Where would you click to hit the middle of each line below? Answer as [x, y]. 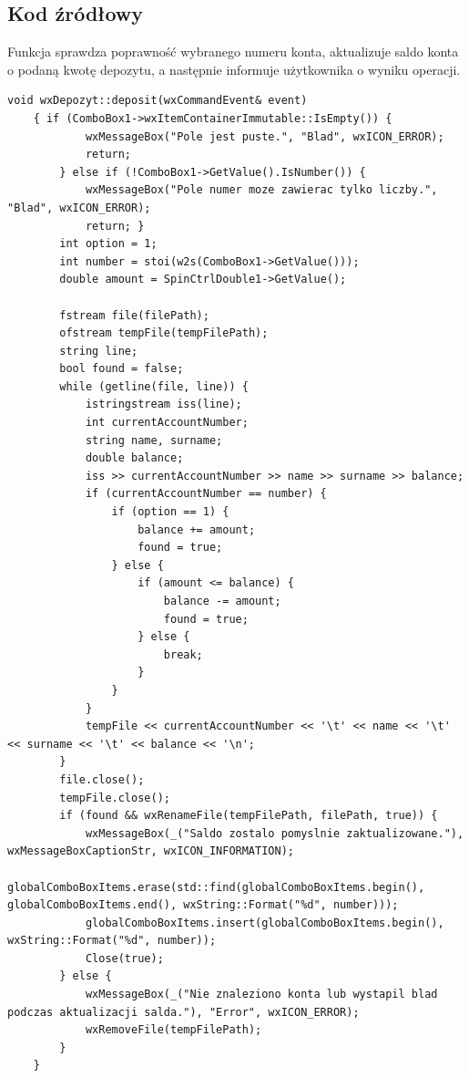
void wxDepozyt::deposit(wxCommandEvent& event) [158, 101]
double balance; [134, 458]
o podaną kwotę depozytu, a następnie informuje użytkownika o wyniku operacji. [234, 69]
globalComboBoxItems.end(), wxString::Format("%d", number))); [203, 905]
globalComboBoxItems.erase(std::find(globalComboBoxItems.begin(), [216, 887]
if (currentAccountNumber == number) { [206, 494]
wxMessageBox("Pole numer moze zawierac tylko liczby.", [261, 190]
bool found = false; [122, 369]
